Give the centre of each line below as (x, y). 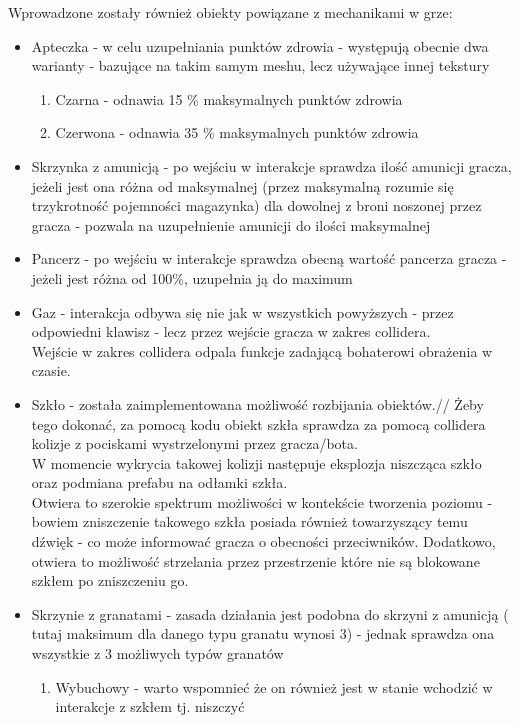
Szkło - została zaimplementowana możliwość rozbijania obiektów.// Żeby (257, 403)
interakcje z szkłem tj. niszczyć (150, 706)
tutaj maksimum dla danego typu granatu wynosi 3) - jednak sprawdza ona (263, 633)
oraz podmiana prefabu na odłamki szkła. (159, 482)
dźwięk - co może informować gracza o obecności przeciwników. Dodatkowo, (263, 541)
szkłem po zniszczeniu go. (110, 580)
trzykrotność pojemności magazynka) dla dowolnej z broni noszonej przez (256, 205)
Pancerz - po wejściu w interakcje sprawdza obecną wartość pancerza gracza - (269, 258)
